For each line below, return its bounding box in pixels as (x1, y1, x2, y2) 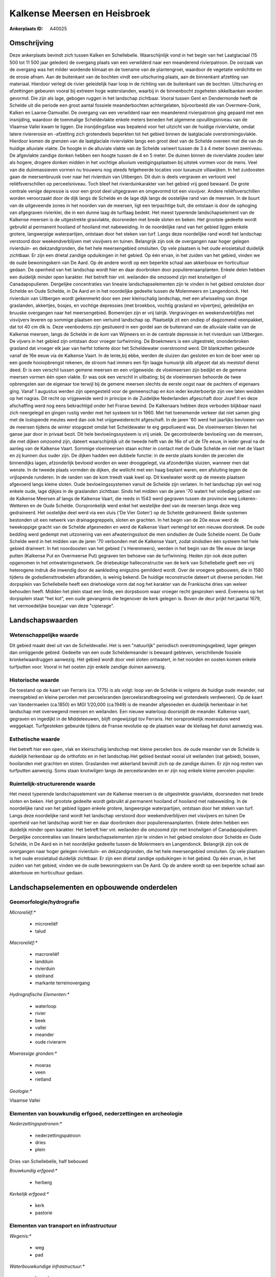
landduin (35, 958, 54, 964)
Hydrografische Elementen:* (9, 991, 70, 998)
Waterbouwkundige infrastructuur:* (9, 1263, 85, 1269)
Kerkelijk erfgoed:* (9, 1191, 49, 1197)
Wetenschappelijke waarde (9, 631, 79, 638)
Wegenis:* (9, 1233, 32, 1239)
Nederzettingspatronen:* (9, 1121, 62, 1127)
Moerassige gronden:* (9, 1050, 57, 1057)
